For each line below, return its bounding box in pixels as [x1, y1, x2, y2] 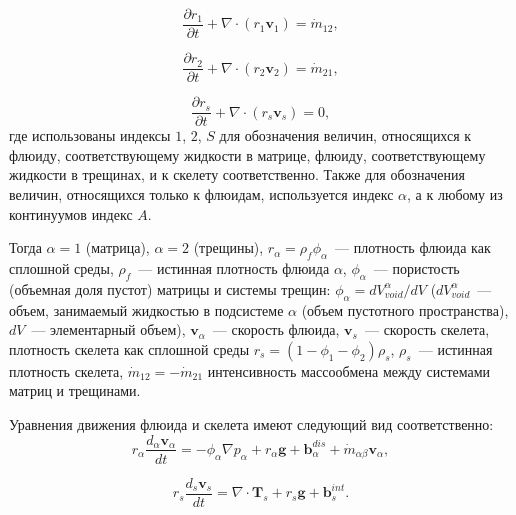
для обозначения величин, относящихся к [219, 125, 472, 146]
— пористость [373, 257, 460, 278]
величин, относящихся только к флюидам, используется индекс [9, 183, 394, 204]
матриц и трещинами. [9, 380, 141, 401]
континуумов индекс [9, 203, 133, 224]
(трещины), [193, 237, 264, 258]
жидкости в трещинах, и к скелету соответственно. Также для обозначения [9, 164, 465, 185]
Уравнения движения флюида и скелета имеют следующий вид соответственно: [9, 413, 494, 434]
